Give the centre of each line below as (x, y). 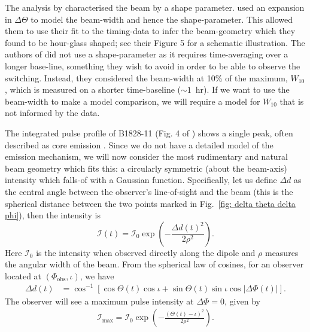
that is (292, 101)
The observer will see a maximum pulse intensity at (99, 301)
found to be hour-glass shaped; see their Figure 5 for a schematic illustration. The (155, 42)
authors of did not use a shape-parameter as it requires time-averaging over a (147, 54)
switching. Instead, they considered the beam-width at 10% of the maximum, (146, 77)
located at (23, 275)
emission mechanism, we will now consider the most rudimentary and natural (147, 156)
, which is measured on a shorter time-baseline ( (93, 89)
